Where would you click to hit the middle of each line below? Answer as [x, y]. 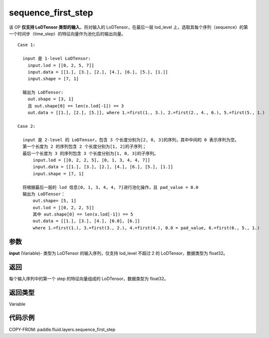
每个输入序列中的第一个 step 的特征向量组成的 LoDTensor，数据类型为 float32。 [89, 278]
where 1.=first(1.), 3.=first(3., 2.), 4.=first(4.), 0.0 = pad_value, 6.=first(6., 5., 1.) [146, 228]
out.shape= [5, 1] [54, 201]
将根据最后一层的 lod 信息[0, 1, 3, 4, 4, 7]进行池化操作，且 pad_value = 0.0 [110, 187]
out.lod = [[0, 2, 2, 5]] [63, 207]
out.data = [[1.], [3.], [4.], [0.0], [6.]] [86, 221]
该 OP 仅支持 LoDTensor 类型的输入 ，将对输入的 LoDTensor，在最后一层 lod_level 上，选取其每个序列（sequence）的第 [128, 27]
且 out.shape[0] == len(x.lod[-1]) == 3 [76, 106]
